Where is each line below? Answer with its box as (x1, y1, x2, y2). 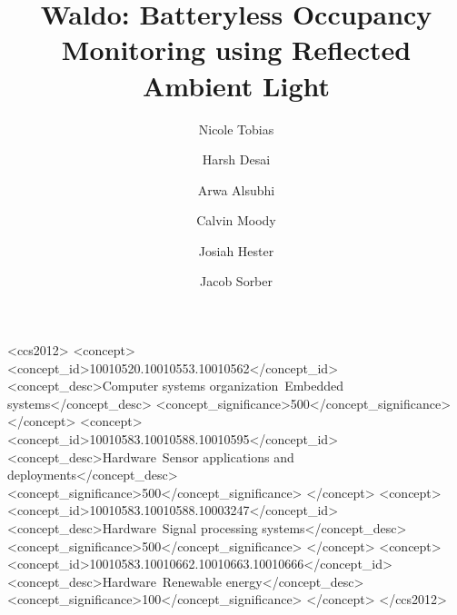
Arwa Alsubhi (197, 180, 275, 199)
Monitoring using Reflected (61, 31, 412, 68)
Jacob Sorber (199, 272, 273, 291)
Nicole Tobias (198, 119, 274, 138)
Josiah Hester (198, 241, 274, 260)
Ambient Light (143, 66, 330, 104)
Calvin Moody (196, 211, 276, 230)
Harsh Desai (202, 150, 271, 169)
